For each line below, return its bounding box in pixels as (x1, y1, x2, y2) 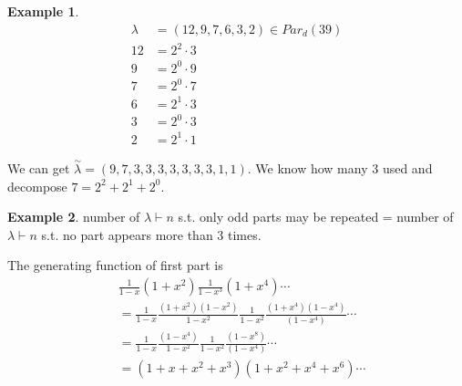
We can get (7, 159, 70, 178)
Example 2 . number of (7, 207, 140, 226)
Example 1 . (7, 2, 79, 20)
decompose (7, 176, 67, 195)
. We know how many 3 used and (247, 159, 433, 178)
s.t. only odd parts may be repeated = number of (178, 207, 454, 226)
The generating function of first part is (7, 256, 223, 275)
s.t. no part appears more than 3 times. (41, 224, 262, 244)
